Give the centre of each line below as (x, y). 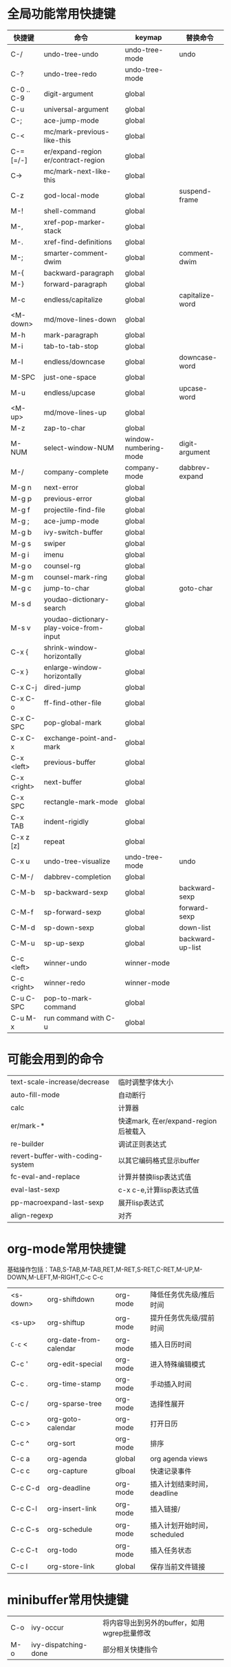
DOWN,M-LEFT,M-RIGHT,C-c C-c (55, 1277)
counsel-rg (62, 566)
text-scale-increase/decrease (60, 1081)
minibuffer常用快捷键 (68, 1600)
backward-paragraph (79, 273)
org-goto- (65, 1419)
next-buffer (63, 781)
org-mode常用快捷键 (66, 1249)
